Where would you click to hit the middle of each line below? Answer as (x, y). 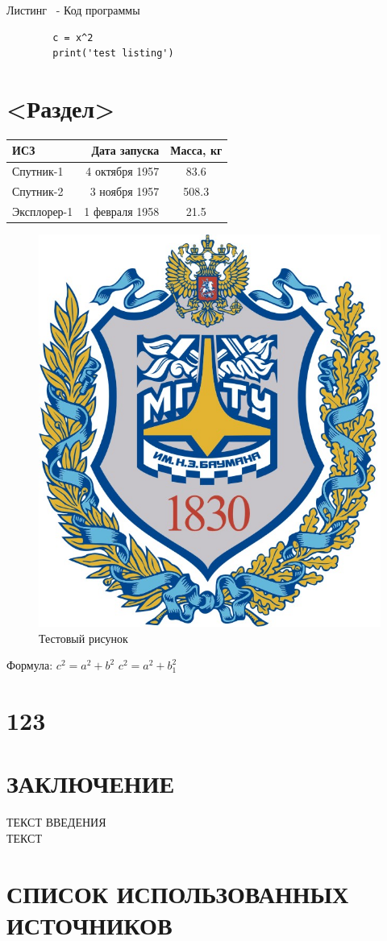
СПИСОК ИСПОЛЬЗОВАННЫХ (178, 893)
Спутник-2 (38, 191)
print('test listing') (113, 54)
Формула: (30, 665)
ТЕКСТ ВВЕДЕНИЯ (56, 822)
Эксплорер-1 (43, 211)
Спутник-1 (38, 171)
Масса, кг (196, 150)
